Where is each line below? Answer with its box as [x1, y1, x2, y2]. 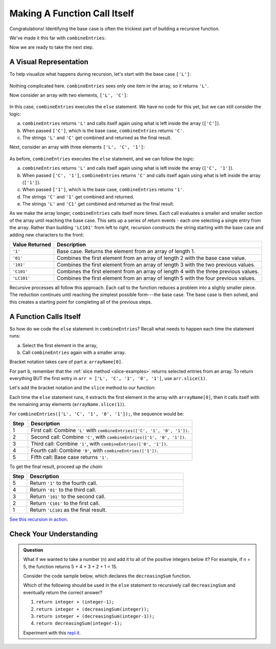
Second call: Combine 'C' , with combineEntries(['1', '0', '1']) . [31, 434, 187, 441]
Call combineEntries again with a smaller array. [22, 349, 126, 355]
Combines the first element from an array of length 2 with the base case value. [56, 255, 246, 262]
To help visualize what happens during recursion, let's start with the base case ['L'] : [9, 71, 191, 77]
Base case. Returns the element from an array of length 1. [56, 248, 195, 255]
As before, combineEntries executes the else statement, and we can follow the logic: [9, 155, 195, 162]
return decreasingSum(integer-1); [36, 620, 123, 626]
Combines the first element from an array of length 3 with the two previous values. [56, 261, 256, 268]
